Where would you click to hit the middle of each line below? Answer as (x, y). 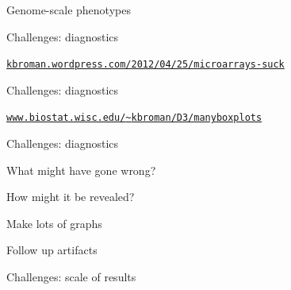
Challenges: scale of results (71, 277)
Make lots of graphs (54, 223)
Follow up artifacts (52, 250)
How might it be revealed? (71, 197)
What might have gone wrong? (81, 170)
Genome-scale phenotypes (69, 10)
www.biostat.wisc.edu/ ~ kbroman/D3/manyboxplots (134, 118)
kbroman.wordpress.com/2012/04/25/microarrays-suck (145, 65)
